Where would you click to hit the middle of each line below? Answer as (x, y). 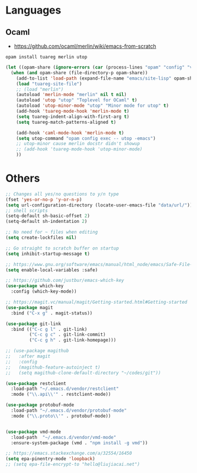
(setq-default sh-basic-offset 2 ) (48, 216)
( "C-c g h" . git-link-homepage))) (73, 340)
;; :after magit (28, 357)
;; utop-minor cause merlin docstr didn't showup (78, 144)
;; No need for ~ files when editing (52, 232)
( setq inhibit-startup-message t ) (48, 254)
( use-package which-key (35, 286)
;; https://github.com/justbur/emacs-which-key (65, 281)
